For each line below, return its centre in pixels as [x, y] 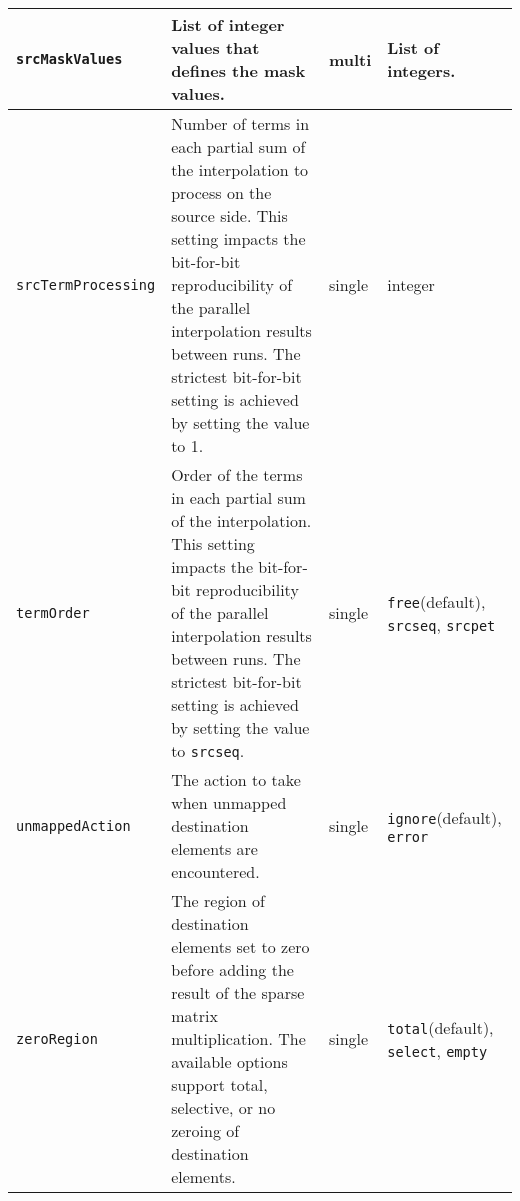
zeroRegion [57, 1038]
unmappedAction [73, 825]
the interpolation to [240, 169]
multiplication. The [238, 1038]
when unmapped [229, 802]
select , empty [437, 1050]
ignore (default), [444, 817]
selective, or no [223, 1107]
